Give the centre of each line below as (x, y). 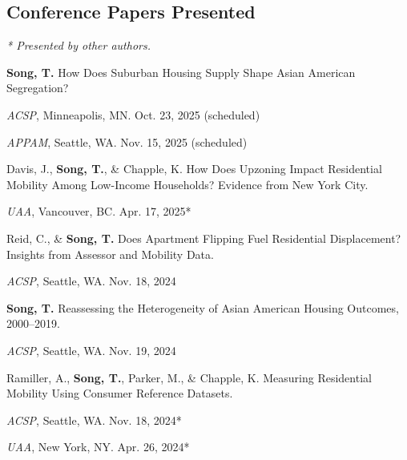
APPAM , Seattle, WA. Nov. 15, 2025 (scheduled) (127, 141)
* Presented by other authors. (79, 45)
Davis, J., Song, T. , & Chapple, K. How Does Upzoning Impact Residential (194, 169)
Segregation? (38, 88)
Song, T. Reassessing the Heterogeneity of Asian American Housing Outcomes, (203, 307)
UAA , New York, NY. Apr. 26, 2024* (98, 447)
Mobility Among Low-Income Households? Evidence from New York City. (187, 184)
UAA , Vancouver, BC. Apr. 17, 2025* (99, 211)
